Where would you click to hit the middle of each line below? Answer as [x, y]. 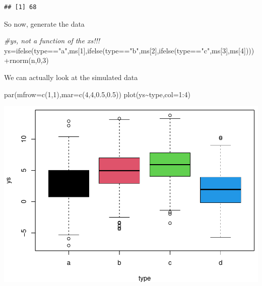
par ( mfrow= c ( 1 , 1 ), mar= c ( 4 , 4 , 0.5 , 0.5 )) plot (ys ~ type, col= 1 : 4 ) [97, 94]
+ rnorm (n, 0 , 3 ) [26, 60]
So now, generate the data [44, 23]
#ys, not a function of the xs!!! [52, 41]
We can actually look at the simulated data [71, 77]
